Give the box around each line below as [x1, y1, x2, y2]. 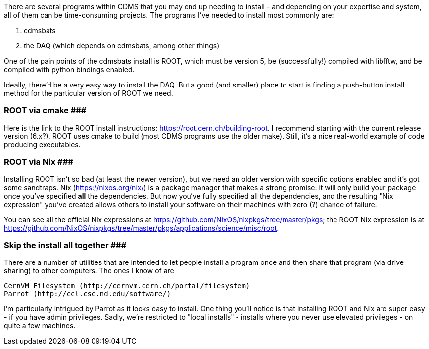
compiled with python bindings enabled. [4, 65, 135, 74]
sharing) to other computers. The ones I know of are [4, 266, 174, 275]
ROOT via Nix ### [4, 157, 73, 167]
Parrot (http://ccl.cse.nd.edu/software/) [4, 290, 171, 298]
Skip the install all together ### [4, 240, 127, 250]
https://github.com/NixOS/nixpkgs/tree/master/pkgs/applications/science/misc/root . [4, 223, 279, 232]
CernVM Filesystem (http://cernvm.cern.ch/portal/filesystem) [4, 282, 250, 290]
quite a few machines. [4, 321, 76, 330]
